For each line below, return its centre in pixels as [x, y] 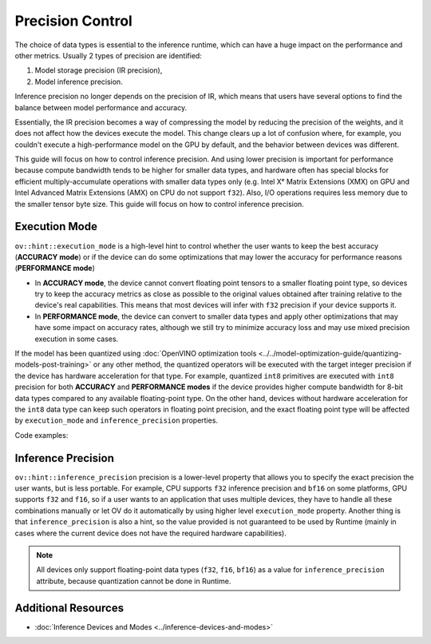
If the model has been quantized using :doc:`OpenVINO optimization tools [136, 354]
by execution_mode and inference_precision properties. [117, 420]
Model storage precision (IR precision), [99, 70]
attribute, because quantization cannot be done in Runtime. [134, 581]
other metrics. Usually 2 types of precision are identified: [109, 55]
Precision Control [74, 21]
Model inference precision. [79, 81]
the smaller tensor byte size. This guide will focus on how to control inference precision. [160, 204]
